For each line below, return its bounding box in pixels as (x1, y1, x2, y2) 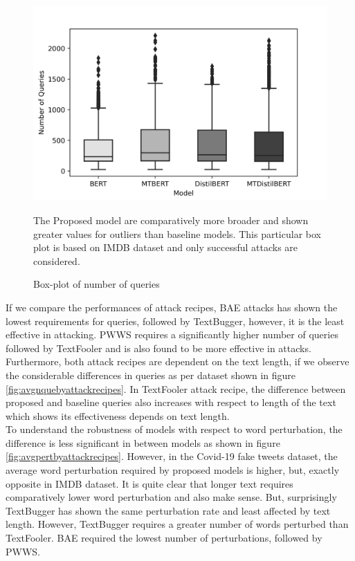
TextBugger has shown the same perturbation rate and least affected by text (6, 503, 331, 517)
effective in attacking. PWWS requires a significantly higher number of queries (6, 327, 338, 342)
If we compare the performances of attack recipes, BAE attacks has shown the (6, 300, 338, 314)
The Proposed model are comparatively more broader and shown (33, 212, 309, 227)
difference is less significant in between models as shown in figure (6, 435, 280, 450)
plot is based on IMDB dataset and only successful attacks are (33, 240, 298, 255)
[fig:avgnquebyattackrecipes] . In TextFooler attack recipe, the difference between (6, 381, 346, 396)
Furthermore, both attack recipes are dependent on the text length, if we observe (6, 354, 349, 369)
